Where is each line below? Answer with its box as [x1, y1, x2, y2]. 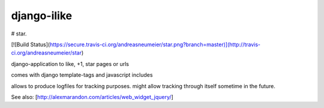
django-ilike [11, 9, 72, 22]
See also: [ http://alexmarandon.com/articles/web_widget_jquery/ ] [11, 93, 173, 100]
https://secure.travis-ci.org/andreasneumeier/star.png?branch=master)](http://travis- [49, 41, 261, 48]
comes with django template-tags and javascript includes [11, 71, 153, 79]
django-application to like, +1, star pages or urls [11, 60, 129, 67]
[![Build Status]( [11, 41, 50, 48]
